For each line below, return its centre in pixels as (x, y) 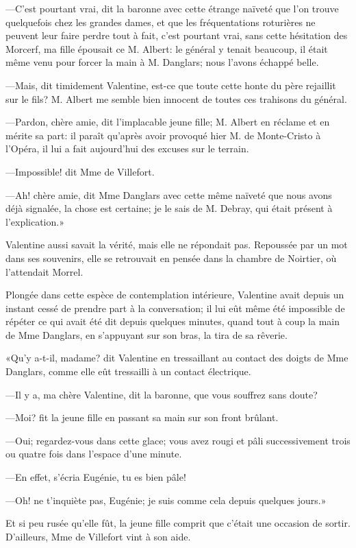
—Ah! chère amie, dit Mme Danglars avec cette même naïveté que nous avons (169, 194)
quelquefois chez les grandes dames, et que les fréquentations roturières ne (161, 22)
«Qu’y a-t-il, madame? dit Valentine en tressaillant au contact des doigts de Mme (177, 358)
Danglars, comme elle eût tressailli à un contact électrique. (128, 371)
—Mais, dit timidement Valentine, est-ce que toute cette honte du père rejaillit (171, 85)
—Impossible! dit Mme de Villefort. (80, 171)
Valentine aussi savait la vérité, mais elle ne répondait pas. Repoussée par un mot (177, 245)
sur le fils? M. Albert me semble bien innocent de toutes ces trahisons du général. (176, 98)
